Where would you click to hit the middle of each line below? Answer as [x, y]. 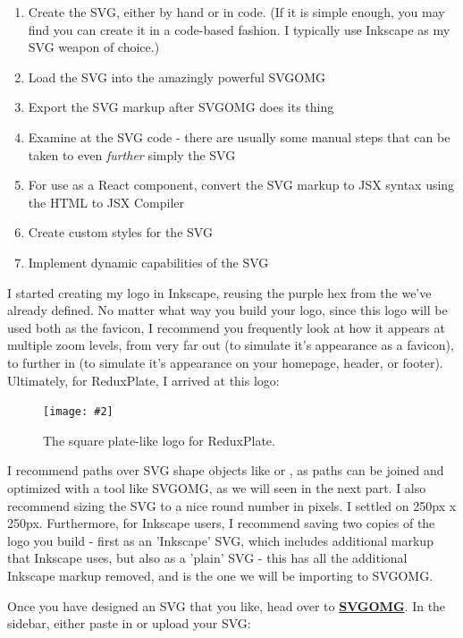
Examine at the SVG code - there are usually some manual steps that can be [239, 136]
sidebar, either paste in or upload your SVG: [129, 623]
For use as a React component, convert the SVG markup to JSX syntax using [241, 185]
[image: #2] [78, 412]
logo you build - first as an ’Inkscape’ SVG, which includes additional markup [220, 540]
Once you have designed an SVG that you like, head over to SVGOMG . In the [227, 605]
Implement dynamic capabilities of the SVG [148, 262]
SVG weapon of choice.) [94, 47]
